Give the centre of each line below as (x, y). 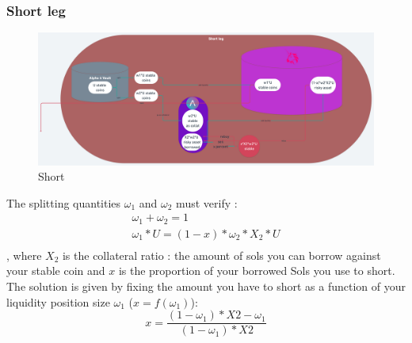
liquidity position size (58, 301)
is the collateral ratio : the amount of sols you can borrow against (221, 255)
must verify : (207, 202)
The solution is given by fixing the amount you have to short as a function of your (206, 286)
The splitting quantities (64, 202)
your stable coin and (56, 271)
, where (24, 255)
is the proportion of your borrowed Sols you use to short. (257, 271)
